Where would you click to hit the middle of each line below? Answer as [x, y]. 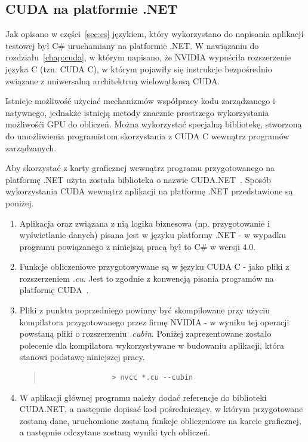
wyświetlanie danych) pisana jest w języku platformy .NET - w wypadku [153, 235]
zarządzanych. [31, 147]
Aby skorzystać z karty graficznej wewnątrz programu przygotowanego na [140, 168]
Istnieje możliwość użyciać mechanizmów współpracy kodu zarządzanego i [140, 101]
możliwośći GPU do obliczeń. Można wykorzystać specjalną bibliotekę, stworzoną [154, 124]
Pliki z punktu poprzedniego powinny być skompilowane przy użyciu [145, 310]
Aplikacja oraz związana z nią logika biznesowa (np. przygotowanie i [144, 223]
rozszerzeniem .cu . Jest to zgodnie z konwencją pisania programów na [147, 278]
